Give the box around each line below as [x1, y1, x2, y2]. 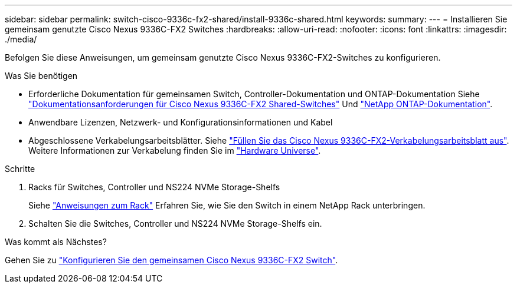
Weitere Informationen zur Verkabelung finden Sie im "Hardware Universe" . [28, 145, 321, 155]
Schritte [5, 164, 35, 174]
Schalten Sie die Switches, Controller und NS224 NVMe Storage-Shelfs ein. [28, 219, 322, 229]
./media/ [5, 34, 37, 44]
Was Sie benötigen [5, 71, 78, 81]
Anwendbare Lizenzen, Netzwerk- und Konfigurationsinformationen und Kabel [28, 117, 333, 127]
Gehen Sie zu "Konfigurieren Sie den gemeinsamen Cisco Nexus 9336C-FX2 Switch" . [5, 255, 338, 265]
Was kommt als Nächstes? [5, 237, 107, 247]
